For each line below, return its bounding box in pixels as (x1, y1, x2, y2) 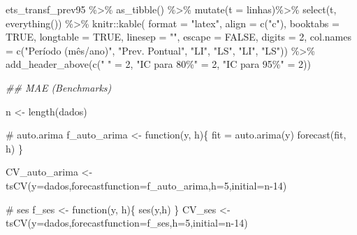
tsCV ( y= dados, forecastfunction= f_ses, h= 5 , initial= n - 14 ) (6, 215, 248, 230)
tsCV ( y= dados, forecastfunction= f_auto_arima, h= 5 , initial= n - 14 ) (6, 178, 287, 192)
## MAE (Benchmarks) (6, 80, 112, 94)
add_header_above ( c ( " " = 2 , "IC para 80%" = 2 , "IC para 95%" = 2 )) (6, 57, 311, 71)
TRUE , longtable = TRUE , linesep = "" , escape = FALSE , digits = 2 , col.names (6, 29, 351, 44)
